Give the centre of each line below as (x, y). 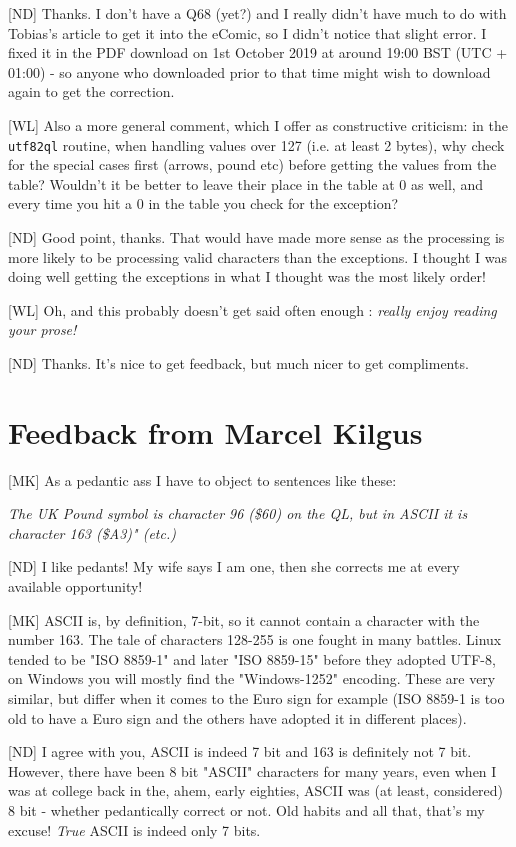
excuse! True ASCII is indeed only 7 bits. (134, 829)
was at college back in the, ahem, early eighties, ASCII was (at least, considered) (256, 790)
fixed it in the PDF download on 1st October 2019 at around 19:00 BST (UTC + (258, 52)
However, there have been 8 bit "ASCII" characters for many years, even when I (252, 770)
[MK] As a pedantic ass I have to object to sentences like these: (202, 479)
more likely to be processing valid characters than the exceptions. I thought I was (258, 256)
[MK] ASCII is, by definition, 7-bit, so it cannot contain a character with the (244, 619)
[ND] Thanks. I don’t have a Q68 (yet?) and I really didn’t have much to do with (257, 13)
